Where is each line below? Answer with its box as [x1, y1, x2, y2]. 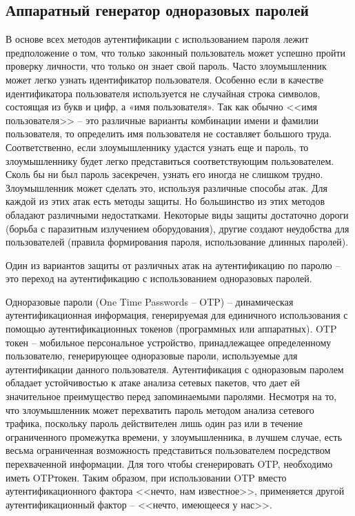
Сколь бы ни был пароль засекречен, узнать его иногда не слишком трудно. [6, 167, 323, 181]
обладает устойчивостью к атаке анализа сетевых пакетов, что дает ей [6, 375, 301, 390]
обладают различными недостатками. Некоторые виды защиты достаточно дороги [6, 207, 349, 221]
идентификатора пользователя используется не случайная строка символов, [6, 86, 321, 100]
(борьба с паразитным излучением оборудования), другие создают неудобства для [6, 221, 349, 235]
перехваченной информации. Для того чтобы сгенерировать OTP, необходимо [6, 457, 333, 471]
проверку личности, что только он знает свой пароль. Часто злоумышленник [6, 59, 327, 73]
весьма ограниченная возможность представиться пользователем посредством [6, 443, 331, 457]
